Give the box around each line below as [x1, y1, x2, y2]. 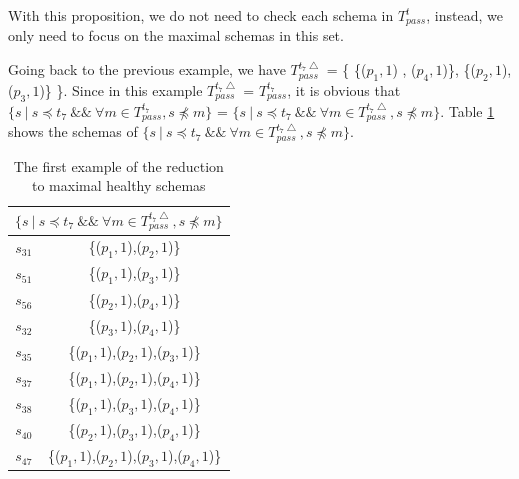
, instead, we [426, 5, 503, 25]
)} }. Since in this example [39, 79, 203, 100]
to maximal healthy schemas [32, 175, 206, 196]
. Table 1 [440, 100, 495, 121]
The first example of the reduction [13, 155, 224, 176]
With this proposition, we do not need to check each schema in [8, 5, 394, 25]
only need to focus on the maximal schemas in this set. [8, 25, 344, 46]
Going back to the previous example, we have [8, 59, 286, 80]
